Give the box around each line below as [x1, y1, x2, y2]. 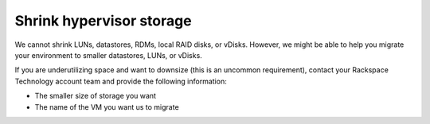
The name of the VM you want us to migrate [34, 102, 179, 111]
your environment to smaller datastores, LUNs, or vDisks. [14, 50, 202, 60]
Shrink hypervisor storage [14, 12, 192, 29]
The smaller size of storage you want [34, 91, 157, 101]
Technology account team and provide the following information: [14, 76, 227, 86]
